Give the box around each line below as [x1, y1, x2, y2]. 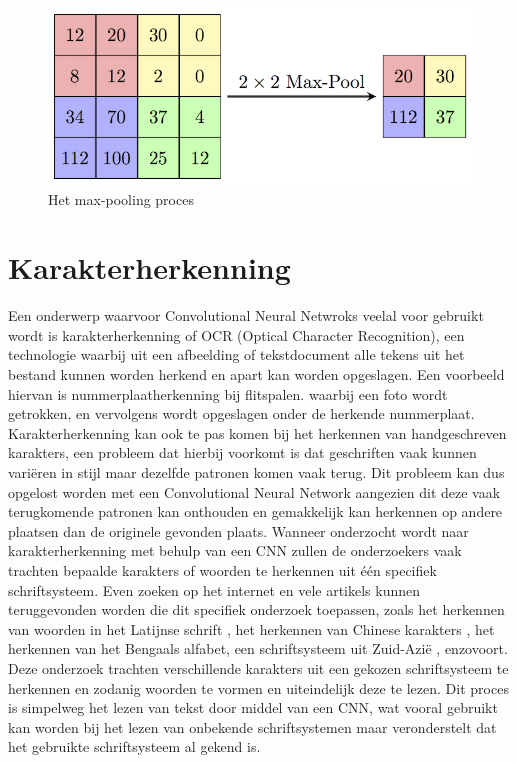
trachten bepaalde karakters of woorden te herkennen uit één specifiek [8, 559, 437, 580]
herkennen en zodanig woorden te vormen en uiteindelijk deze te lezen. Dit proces [8, 677, 509, 698]
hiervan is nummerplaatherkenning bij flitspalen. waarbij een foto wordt [8, 383, 448, 404]
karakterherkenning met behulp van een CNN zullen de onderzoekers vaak [8, 540, 462, 561]
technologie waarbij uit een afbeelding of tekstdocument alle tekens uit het [8, 344, 465, 365]
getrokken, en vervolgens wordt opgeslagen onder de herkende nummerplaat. [8, 403, 475, 424]
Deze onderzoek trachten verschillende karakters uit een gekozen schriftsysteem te [8, 657, 509, 678]
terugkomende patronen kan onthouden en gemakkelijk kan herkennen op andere [8, 501, 503, 522]
